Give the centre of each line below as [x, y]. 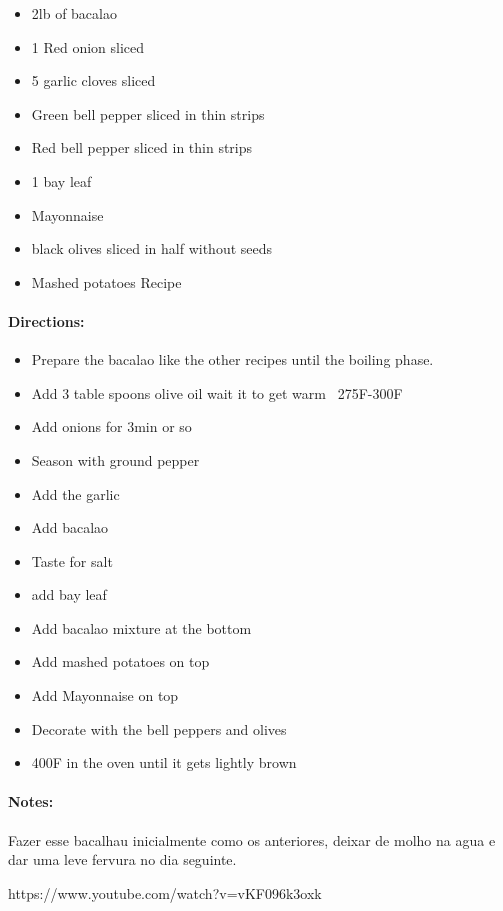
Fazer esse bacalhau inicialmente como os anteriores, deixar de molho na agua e [252, 839]
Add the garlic [75, 493]
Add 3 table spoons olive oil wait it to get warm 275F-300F [217, 392]
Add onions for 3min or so [111, 426]
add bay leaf [69, 594]
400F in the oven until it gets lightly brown [164, 762]
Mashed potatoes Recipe [106, 281]
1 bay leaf [61, 180]
